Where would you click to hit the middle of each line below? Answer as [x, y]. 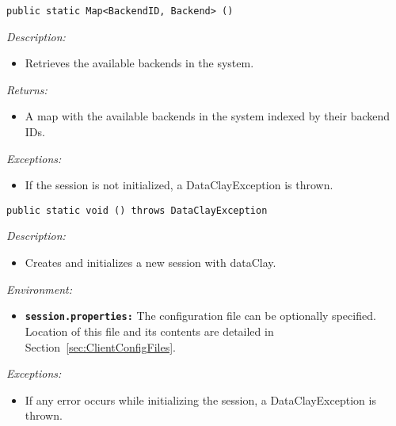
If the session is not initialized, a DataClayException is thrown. [179, 185]
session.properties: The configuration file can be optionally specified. [200, 316]
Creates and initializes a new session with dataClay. [150, 262]
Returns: [27, 89]
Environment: [40, 289]
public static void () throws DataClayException [137, 210]
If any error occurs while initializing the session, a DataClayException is [200, 399]
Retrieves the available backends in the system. [139, 63]
